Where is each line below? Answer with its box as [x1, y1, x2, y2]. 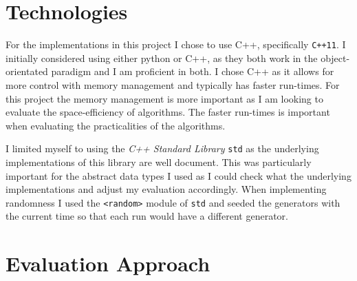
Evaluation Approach [6, 249, 210, 278]
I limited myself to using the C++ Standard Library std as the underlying [6, 141, 319, 156]
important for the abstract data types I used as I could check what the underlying [6, 168, 351, 183]
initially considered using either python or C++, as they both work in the [6, 50, 318, 65]
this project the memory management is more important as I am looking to [6, 91, 323, 105]
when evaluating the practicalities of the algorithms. [6, 118, 226, 132]
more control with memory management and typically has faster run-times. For [6, 77, 340, 92]
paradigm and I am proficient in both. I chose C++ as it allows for [51, 64, 334, 79]
